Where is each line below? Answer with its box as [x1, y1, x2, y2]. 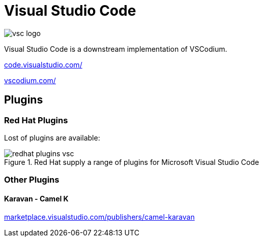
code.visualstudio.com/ [4, 60, 82, 69]
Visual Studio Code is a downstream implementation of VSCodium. [4, 44, 227, 53]
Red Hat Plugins [4, 115, 68, 125]
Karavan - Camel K [4, 194, 69, 203]
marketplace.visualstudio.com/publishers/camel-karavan [4, 212, 195, 221]
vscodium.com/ [4, 76, 56, 85]
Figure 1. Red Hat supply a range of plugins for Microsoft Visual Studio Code [4, 157, 259, 166]
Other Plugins [4, 175, 60, 185]
